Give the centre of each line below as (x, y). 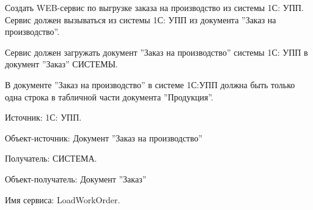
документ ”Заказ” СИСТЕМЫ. (61, 64)
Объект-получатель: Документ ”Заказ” (76, 178)
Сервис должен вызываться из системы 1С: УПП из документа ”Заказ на (141, 19)
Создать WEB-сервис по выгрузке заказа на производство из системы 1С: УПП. (154, 7)
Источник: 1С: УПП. (43, 117)
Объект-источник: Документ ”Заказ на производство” (104, 137)
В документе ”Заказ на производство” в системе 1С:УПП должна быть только (150, 84)
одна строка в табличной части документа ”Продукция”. (109, 96)
